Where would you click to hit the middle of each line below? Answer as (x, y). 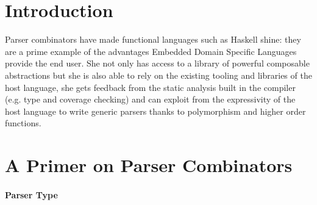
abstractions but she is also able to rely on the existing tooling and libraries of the (158, 75)
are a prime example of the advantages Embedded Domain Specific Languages (151, 51)
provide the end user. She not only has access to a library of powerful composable (157, 63)
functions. (23, 123)
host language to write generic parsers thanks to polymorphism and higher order (155, 111)
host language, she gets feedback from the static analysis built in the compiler (150, 87)
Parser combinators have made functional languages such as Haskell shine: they (153, 39)
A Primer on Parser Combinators (149, 165)
